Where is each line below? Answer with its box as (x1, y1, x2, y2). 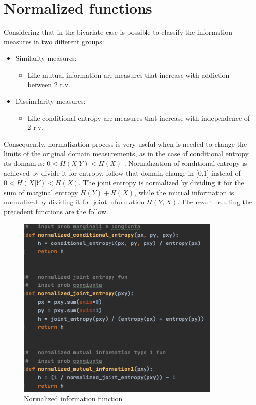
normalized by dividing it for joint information (4, 197, 145, 207)
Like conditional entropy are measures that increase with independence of (27, 112, 250, 122)
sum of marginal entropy (4, 187, 78, 197)
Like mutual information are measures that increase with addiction (27, 69, 230, 80)
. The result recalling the (177, 197, 253, 207)
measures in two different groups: (4, 36, 104, 46)
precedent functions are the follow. (4, 206, 108, 217)
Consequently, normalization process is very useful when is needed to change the (4, 138, 247, 149)
